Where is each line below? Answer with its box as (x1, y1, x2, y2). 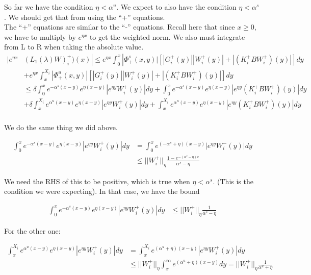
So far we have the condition (4, 2, 93, 12)
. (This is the (213, 176, 253, 186)
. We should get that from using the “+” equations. (4, 11, 165, 22)
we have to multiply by (4, 31, 76, 42)
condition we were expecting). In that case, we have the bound (4, 186, 200, 196)
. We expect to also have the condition (116, 2, 237, 12)
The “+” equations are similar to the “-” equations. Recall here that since (4, 21, 235, 32)
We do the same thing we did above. (4, 121, 118, 132)
